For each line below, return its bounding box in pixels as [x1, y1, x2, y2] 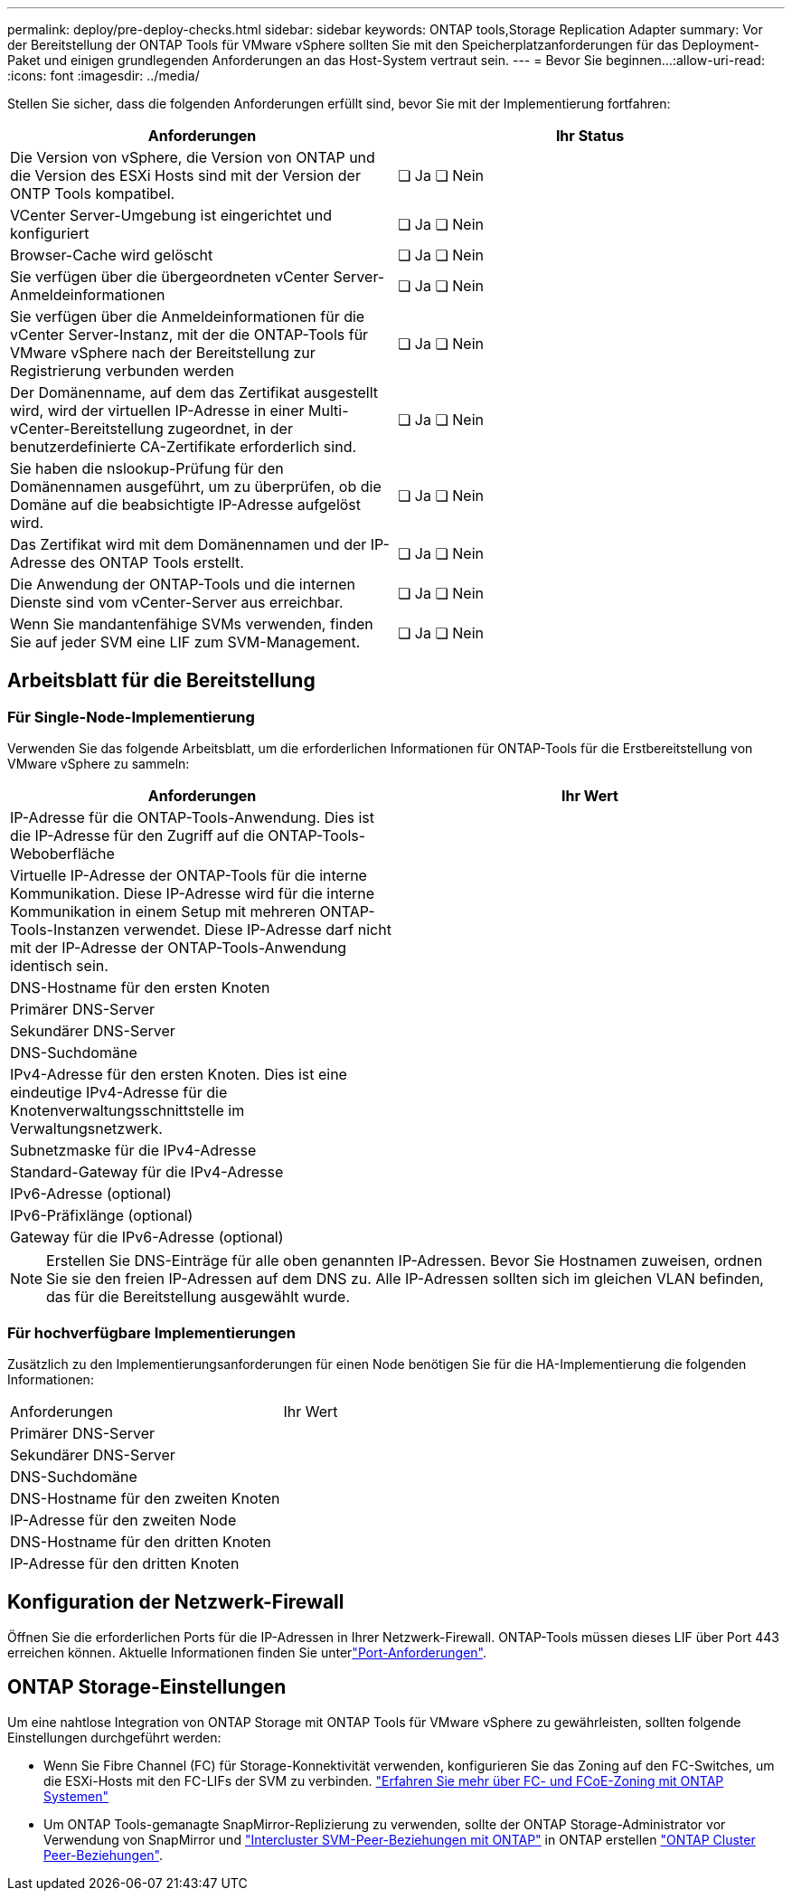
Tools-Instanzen [10, 921, 120, 940]
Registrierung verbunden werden [10, 362, 234, 380]
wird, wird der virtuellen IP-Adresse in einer [10, 401, 305, 420]
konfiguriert [10, 224, 90, 242]
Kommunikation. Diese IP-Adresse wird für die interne [10, 884, 375, 903]
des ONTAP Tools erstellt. [70, 553, 244, 571]
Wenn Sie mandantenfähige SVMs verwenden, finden [10, 615, 373, 633]
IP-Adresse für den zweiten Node [10, 1510, 237, 1529]
